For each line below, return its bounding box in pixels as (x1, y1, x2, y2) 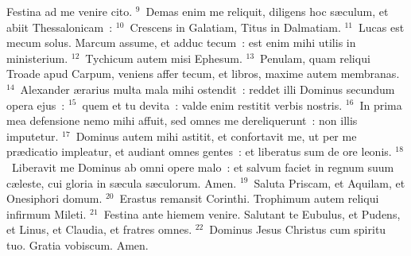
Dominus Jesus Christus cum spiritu (209, 221, 386, 238)
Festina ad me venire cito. (6, 3, 133, 19)
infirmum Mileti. (6, 205, 87, 222)
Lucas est (359, 18, 405, 35)
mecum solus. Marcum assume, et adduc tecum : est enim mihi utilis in (6, 34, 356, 51)
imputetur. (6, 127, 59, 144)
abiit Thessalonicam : (6, 18, 113, 35)
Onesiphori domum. (6, 190, 103, 207)
